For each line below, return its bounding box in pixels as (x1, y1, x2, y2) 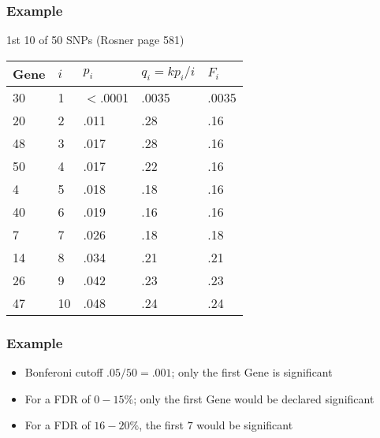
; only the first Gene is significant (171, 364, 333, 380)
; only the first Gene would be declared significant (133, 390, 374, 406)
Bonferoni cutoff (24, 364, 103, 380)
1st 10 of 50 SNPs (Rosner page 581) (6, 32, 184, 48)
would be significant (196, 417, 293, 433)
